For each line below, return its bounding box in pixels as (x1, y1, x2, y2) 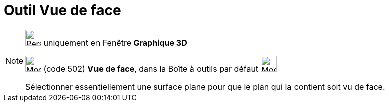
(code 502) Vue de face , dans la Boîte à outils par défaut (43, 63, 259, 74)
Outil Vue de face (4, 2, 121, 19)
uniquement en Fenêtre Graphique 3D (43, 37, 187, 48)
